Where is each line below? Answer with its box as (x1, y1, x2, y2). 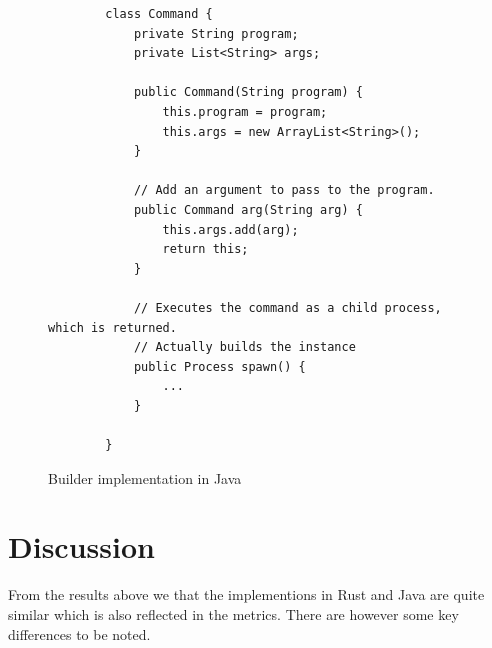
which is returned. (48, 320, 177, 335)
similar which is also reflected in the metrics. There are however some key (8, 603, 459, 624)
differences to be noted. (8, 623, 151, 644)
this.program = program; (162, 104, 328, 119)
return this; (162, 242, 249, 257)
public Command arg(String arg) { (133, 202, 363, 217)
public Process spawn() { (133, 359, 306, 374)
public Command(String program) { (133, 85, 363, 100)
